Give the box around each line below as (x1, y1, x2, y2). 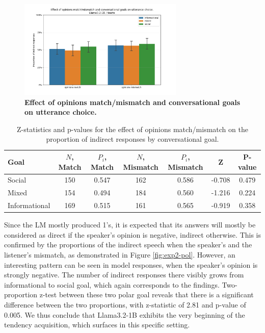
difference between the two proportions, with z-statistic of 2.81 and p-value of (4, 299, 246, 310)
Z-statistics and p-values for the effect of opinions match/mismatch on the (17, 123, 248, 134)
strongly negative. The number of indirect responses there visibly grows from (4, 269, 244, 280)
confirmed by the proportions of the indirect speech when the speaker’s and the (4, 239, 252, 250)
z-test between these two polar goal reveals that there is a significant (39, 289, 254, 300)
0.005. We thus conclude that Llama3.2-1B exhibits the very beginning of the (4, 309, 245, 320)
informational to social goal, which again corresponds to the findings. (4, 279, 220, 290)
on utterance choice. (24, 107, 97, 117)
